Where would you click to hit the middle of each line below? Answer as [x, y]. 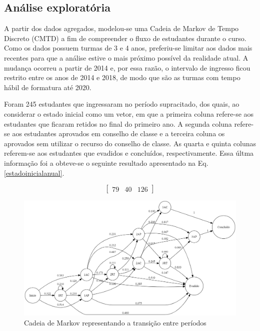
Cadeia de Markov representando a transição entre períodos [115, 322]
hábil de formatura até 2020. [48, 87]
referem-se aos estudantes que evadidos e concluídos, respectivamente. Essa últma [129, 153]
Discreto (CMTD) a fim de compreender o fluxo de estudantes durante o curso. [125, 38]
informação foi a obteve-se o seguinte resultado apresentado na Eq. [106, 162]
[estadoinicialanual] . [34, 173]
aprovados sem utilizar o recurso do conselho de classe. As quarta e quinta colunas [130, 143]
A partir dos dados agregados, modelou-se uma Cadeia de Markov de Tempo [121, 28]
